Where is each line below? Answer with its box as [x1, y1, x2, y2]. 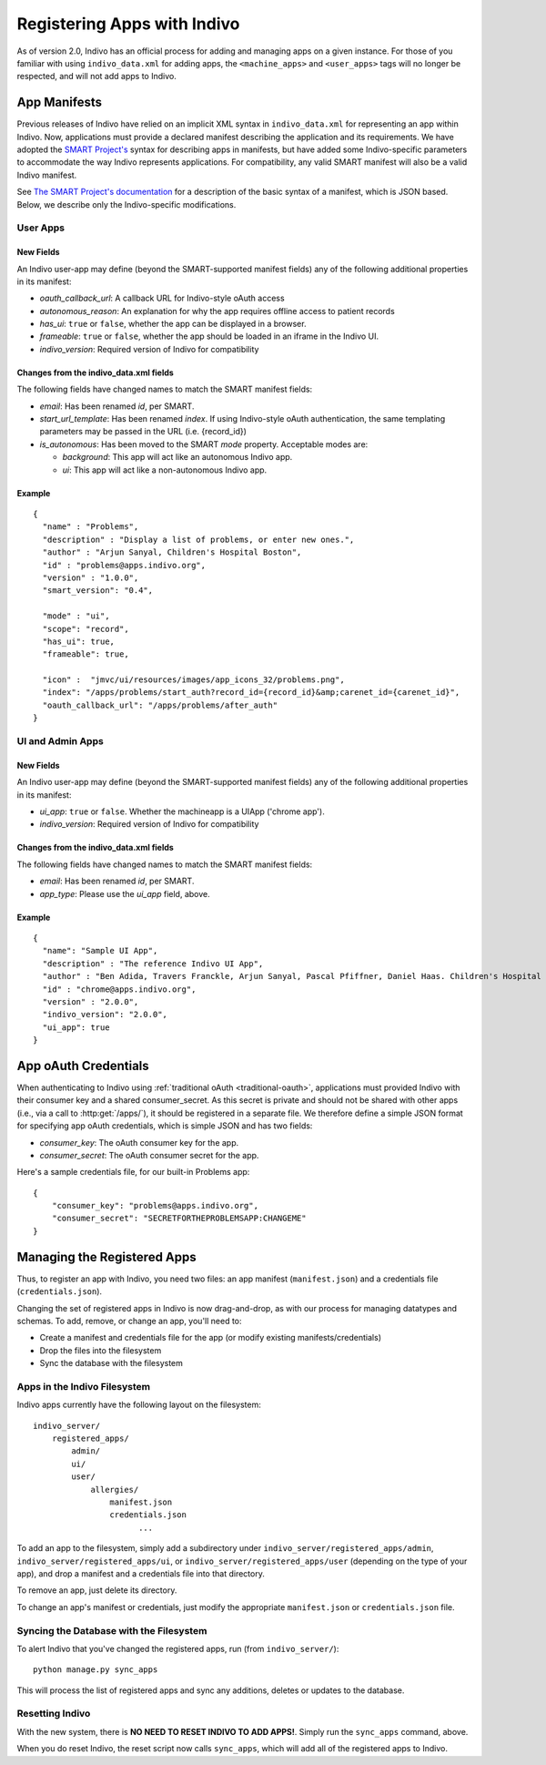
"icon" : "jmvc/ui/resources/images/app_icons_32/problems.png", [42, 675, 345, 685]
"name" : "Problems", [42, 522, 139, 532]
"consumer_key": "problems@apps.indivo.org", [51, 1200, 259, 1211]
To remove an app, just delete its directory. [16, 1585, 177, 1596]
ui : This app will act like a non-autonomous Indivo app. [62, 464, 268, 475]
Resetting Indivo [16, 1708, 91, 1720]
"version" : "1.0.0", [42, 572, 139, 583]
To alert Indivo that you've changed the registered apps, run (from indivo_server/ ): [16, 1643, 339, 1654]
